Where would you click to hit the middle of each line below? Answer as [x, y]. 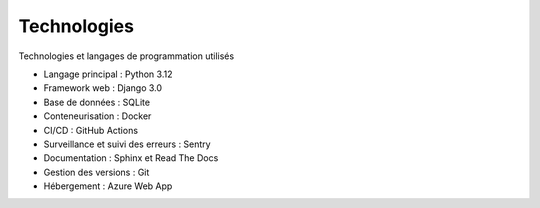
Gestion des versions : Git [96, 172]
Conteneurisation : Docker [97, 116]
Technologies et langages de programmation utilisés [126, 56]
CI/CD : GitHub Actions [91, 130]
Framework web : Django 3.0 [103, 88]
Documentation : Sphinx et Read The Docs [131, 158]
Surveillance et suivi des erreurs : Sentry [127, 144]
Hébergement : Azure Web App [108, 186]
